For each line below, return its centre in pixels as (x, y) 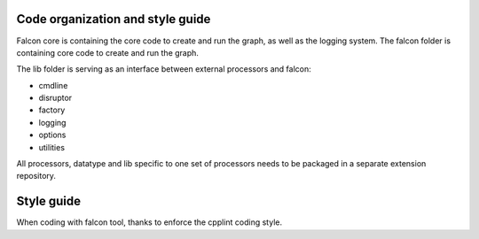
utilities (52, 147)
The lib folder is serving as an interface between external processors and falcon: (164, 69)
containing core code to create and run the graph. (108, 52)
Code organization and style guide (114, 19)
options (52, 135)
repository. (36, 176)
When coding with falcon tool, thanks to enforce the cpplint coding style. (149, 222)
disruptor (55, 98)
